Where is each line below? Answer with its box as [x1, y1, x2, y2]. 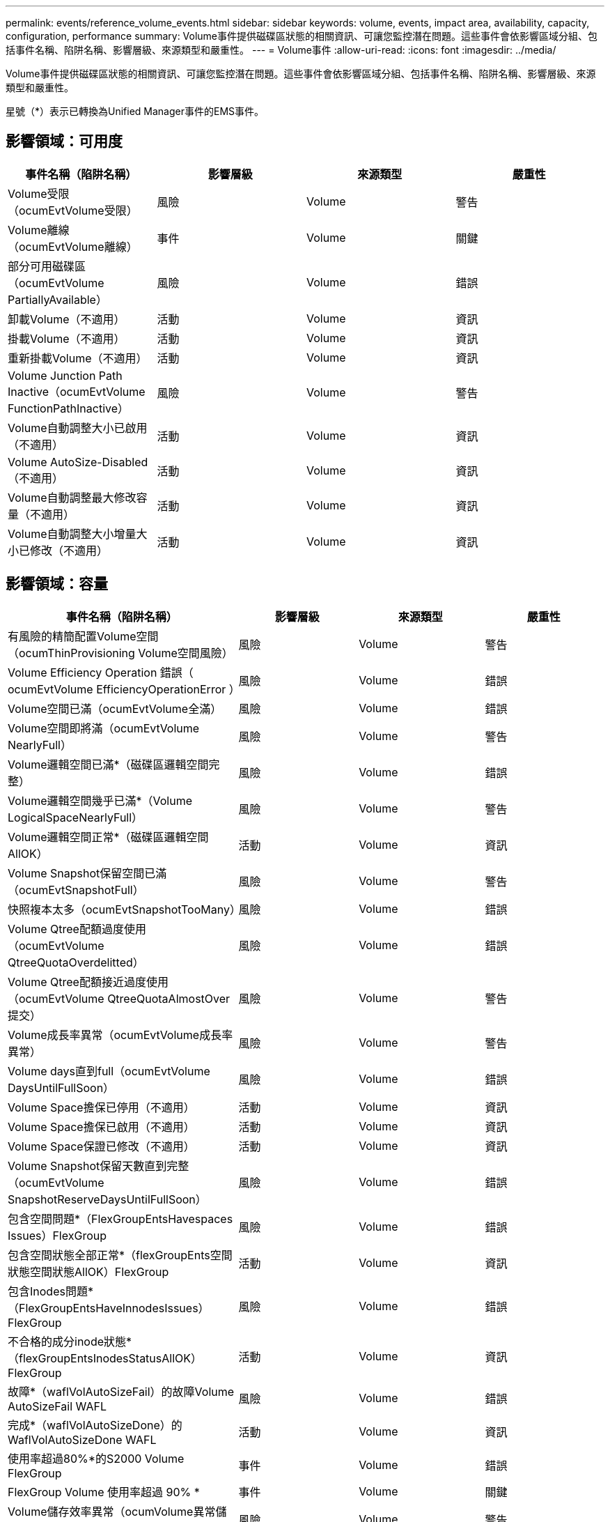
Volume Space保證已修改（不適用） [8, 1139, 195, 1153]
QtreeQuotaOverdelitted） [8, 955, 144, 969]
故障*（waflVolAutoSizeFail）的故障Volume [8, 1384, 235, 1399]
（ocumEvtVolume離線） [8, 239, 138, 254]
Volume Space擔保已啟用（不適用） [8, 1119, 195, 1134]
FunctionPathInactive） [8, 401, 130, 415]
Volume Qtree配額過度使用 [8, 921, 146, 936]
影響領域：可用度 [6, 132, 123, 151]
